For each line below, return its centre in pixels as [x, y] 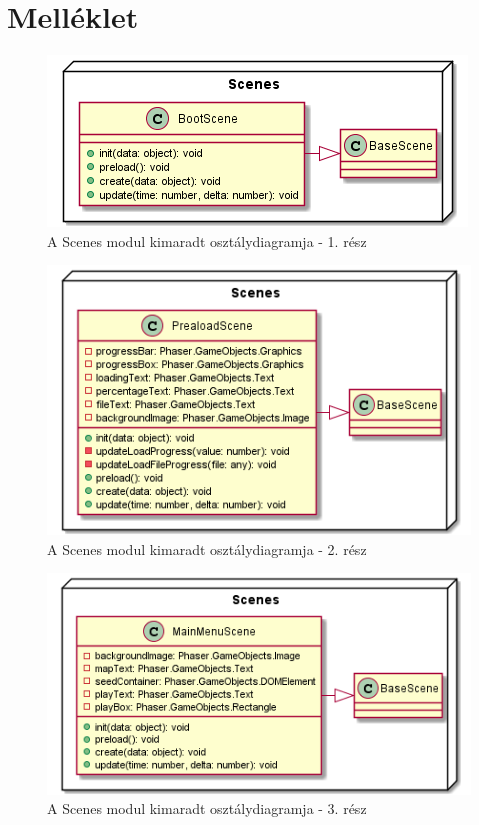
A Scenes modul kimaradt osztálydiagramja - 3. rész [207, 808]
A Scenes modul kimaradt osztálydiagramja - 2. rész [207, 548]
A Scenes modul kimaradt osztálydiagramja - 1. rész [207, 240]
